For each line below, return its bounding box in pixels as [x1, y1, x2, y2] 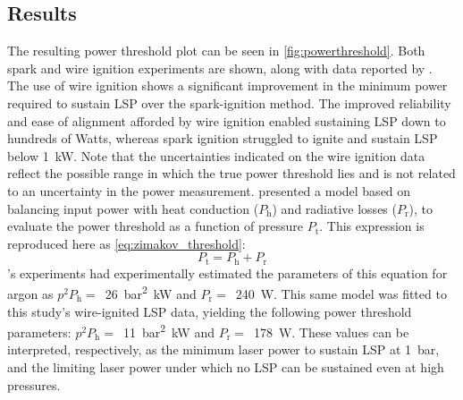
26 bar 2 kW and [105, 282, 197, 303]
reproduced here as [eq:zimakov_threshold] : [7, 234, 246, 252]
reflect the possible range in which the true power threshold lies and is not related [7, 164, 456, 183]
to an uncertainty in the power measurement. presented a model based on [7, 181, 411, 200]
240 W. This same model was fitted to [235, 285, 447, 303]
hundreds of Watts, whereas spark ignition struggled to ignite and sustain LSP [7, 129, 438, 148]
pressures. [7, 375, 61, 394]
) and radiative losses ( [272, 199, 397, 217]
